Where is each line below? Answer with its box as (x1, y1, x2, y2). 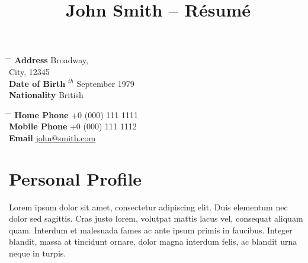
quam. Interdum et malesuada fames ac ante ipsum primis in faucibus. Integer (9, 223, 293, 236)
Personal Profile (9, 166, 142, 190)
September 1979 (76, 77, 134, 89)
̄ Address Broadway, (9, 54, 88, 66)
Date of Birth (9, 77, 66, 89)
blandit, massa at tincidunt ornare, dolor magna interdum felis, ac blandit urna (9, 235, 297, 248)
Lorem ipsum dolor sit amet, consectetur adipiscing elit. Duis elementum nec (9, 200, 288, 213)
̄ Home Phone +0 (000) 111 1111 (9, 108, 138, 121)
